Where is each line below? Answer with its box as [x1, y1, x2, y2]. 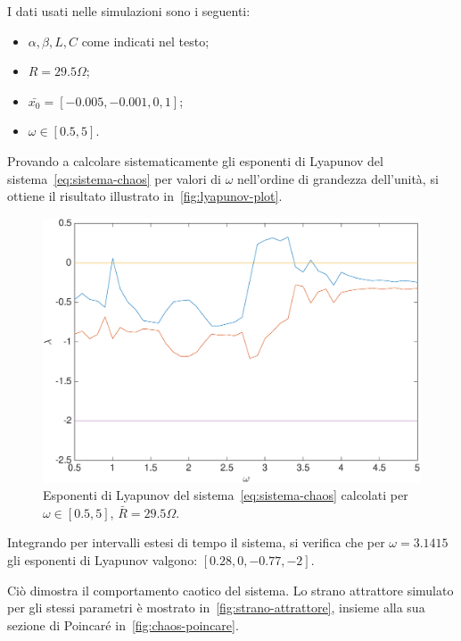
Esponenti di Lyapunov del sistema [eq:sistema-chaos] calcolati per [43, 486, 408, 504]
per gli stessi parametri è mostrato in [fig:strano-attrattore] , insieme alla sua [7, 598, 425, 617]
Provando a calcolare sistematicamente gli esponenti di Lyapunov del [7, 151, 383, 170]
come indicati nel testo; [81, 31, 210, 50]
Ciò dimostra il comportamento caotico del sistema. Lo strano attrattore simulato [7, 580, 454, 599]
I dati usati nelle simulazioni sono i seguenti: [7, 2, 251, 20]
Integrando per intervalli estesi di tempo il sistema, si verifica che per [7, 533, 385, 552]
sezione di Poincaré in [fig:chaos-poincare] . [7, 615, 239, 634]
